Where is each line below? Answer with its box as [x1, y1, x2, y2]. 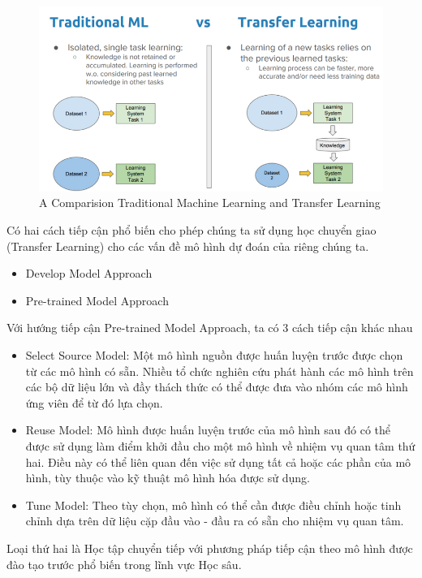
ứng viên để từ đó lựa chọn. [25, 394, 163, 411]
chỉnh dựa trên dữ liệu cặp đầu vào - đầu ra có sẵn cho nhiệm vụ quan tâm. [25, 512, 404, 529]
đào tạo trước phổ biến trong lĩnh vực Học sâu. [6, 555, 242, 572]
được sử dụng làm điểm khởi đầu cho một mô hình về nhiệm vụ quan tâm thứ [25, 438, 416, 455]
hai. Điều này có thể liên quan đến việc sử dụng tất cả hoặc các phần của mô [25, 453, 411, 470]
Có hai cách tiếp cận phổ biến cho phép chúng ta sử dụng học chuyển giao [6, 222, 377, 239]
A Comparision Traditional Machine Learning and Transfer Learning [39, 194, 381, 211]
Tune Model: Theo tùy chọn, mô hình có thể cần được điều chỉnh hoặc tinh [25, 496, 402, 513]
